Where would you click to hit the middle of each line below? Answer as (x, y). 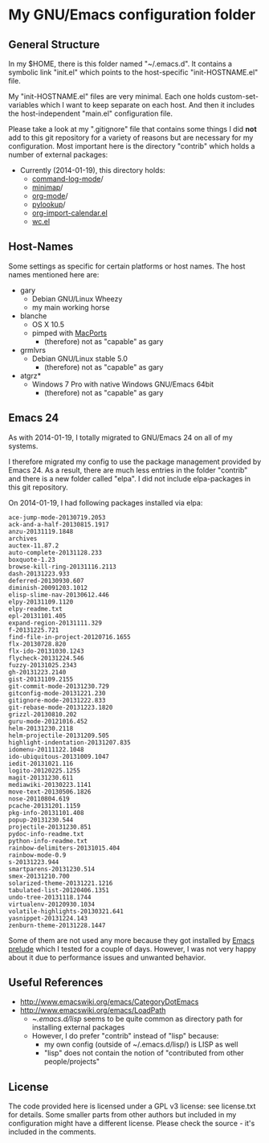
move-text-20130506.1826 (50, 792)
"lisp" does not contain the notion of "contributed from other (144, 1053)
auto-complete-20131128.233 (55, 552)
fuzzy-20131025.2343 (43, 665)
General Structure (54, 45)
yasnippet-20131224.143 (48, 918)
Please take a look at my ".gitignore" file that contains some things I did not (132, 129)
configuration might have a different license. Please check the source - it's (132, 1124)
